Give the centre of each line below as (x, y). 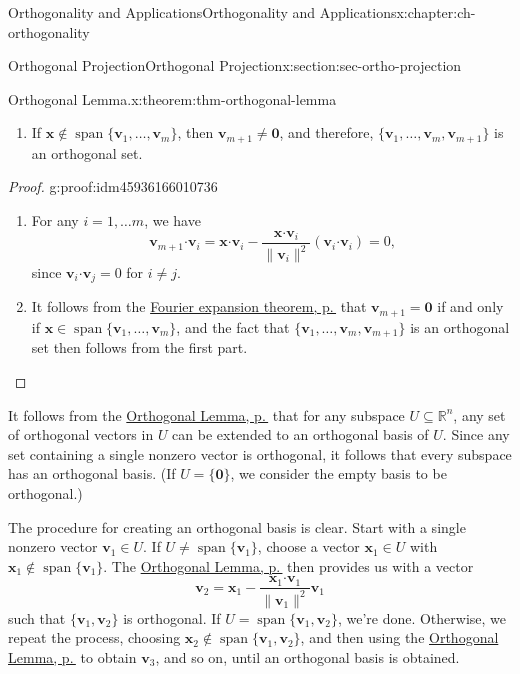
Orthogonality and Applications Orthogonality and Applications (202, 12)
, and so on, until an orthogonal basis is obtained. (307, 656)
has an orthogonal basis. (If (92, 473)
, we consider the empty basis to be (338, 473)
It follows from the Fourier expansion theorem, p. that (199, 306)
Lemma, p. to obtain (72, 656)
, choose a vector (308, 546)
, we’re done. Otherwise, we (422, 617)
